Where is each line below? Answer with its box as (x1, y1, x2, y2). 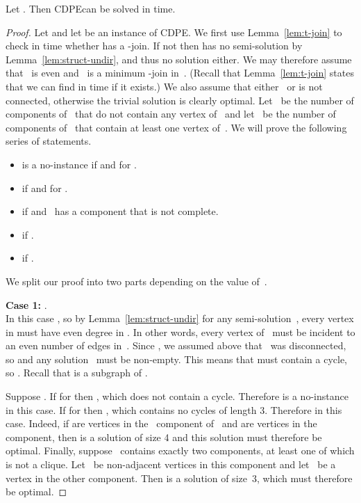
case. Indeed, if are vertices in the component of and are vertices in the (6, 416, 317, 431)
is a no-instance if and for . (22, 157, 137, 171)
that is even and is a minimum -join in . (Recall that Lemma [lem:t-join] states (6, 65, 354, 80)
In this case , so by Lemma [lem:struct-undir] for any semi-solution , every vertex (6, 311, 354, 326)
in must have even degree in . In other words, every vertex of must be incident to (6, 324, 355, 339)
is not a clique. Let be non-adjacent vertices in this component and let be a (6, 457, 336, 472)
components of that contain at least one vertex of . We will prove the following (6, 120, 347, 134)
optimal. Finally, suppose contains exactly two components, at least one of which (6, 443, 355, 458)
